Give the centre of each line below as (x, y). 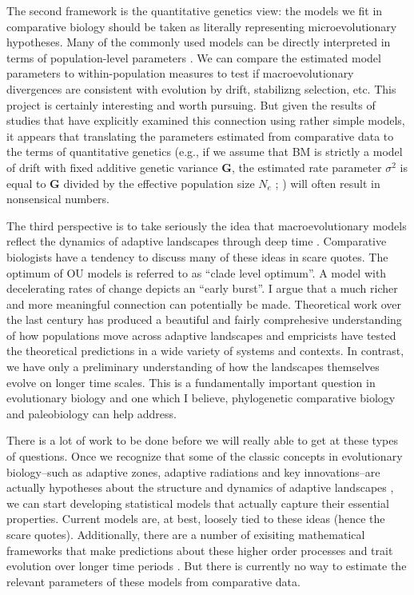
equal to (26, 183)
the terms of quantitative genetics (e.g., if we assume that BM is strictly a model (205, 152)
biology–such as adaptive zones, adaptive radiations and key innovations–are (193, 471)
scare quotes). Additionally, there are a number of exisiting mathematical (186, 534)
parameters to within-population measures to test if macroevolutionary (180, 73)
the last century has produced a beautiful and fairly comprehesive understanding (204, 319)
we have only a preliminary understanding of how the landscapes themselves (193, 367)
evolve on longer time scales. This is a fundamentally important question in (191, 382)
